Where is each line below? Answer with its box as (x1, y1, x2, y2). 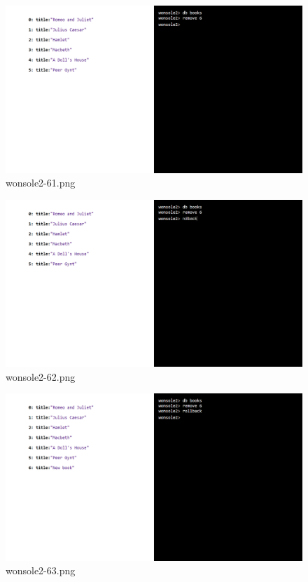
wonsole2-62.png (6, 369, 76, 384)
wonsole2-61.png (6, 175, 76, 190)
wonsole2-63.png (6, 563, 76, 578)
